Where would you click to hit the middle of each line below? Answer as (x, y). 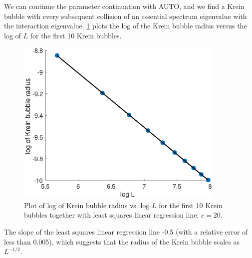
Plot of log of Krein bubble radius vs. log (87, 205)
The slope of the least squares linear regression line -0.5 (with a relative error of (126, 231)
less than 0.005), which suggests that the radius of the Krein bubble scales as (122, 241)
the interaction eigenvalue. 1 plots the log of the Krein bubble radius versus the (126, 26)
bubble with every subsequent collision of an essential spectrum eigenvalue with (126, 16)
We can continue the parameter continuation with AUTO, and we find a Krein (124, 6)
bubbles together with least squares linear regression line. (112, 215)
